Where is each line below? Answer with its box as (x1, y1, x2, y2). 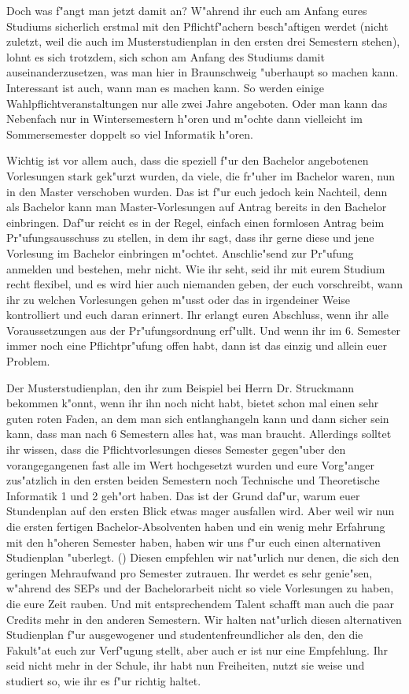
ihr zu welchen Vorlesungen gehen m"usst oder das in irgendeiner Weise (6, 291, 351, 307)
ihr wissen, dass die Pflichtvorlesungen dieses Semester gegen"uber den (6, 441, 346, 458)
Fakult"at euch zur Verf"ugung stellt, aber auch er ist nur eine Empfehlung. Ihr (6, 641, 388, 658)
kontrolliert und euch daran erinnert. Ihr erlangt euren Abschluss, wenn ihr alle (6, 306, 389, 323)
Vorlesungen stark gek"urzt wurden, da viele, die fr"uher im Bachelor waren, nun (6, 167, 396, 184)
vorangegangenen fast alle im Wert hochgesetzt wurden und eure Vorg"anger (6, 456, 375, 473)
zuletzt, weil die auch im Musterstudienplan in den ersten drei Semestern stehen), (6, 33, 400, 50)
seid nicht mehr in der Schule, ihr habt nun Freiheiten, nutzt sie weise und (6, 657, 365, 674)
